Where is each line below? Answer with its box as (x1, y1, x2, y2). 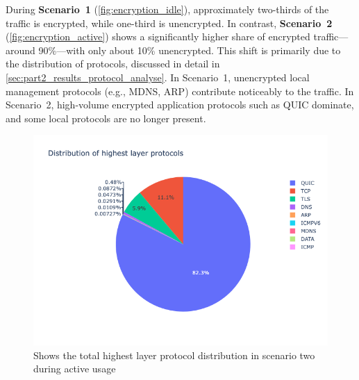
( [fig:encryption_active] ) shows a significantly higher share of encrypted (6, 29, 310, 44)
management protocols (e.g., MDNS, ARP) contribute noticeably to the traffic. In (6, 83, 354, 98)
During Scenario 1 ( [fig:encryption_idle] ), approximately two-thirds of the (6, 2, 329, 16)
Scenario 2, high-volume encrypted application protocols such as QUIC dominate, (6, 97, 354, 112)
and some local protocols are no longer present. (6, 110, 206, 125)
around (6, 42, 35, 57)
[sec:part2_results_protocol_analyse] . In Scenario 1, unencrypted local (6, 69, 310, 84)
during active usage (33, 361, 116, 376)
